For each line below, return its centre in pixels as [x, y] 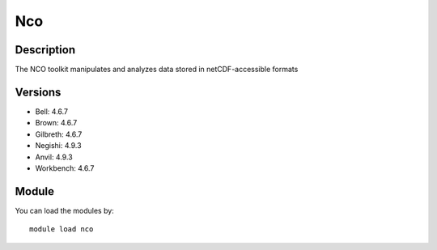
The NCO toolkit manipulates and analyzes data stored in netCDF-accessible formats [157, 70]
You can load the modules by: [65, 210]
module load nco [62, 229]
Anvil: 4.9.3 [54, 157]
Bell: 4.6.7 [52, 111]
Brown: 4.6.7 [56, 123]
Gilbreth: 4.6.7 [59, 134]
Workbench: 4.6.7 [65, 168]
